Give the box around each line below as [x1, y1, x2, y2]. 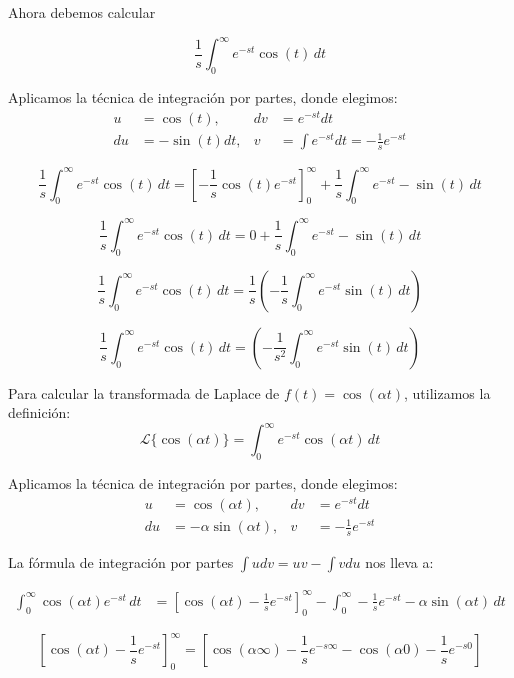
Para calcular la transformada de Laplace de [8, 382, 280, 403]
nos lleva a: [365, 552, 434, 573]
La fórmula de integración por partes [8, 552, 234, 573]
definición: [8, 402, 71, 423]
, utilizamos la [404, 382, 491, 403]
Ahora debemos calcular [8, 2, 156, 22]
